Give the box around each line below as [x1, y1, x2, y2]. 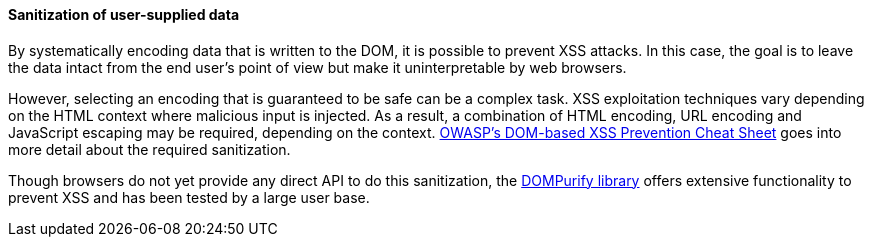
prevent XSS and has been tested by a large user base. [8, 188, 370, 206]
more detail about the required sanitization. [8, 140, 291, 158]
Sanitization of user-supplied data [8, 6, 240, 23]
